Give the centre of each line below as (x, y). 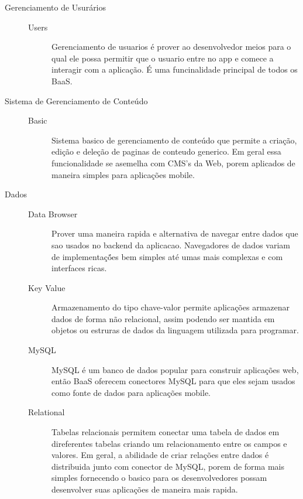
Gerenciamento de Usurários (56, 7)
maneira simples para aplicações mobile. (123, 174)
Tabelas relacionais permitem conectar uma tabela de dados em (166, 432)
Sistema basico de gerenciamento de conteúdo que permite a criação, (174, 140)
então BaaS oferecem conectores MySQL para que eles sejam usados (173, 381)
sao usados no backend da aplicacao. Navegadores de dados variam (171, 245)
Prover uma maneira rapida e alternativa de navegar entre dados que (175, 233)
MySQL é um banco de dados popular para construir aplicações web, (175, 369)
